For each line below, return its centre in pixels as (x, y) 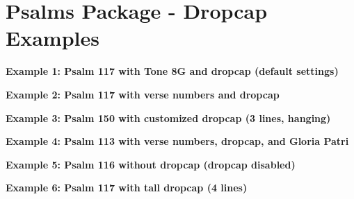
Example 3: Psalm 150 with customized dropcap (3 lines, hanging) (168, 118)
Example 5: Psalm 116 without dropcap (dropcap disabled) (151, 164)
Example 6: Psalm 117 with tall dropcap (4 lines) (127, 188)
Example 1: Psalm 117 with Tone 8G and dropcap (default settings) (172, 71)
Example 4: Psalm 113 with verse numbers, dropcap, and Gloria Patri (177, 141)
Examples (53, 38)
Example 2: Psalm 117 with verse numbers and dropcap (143, 94)
